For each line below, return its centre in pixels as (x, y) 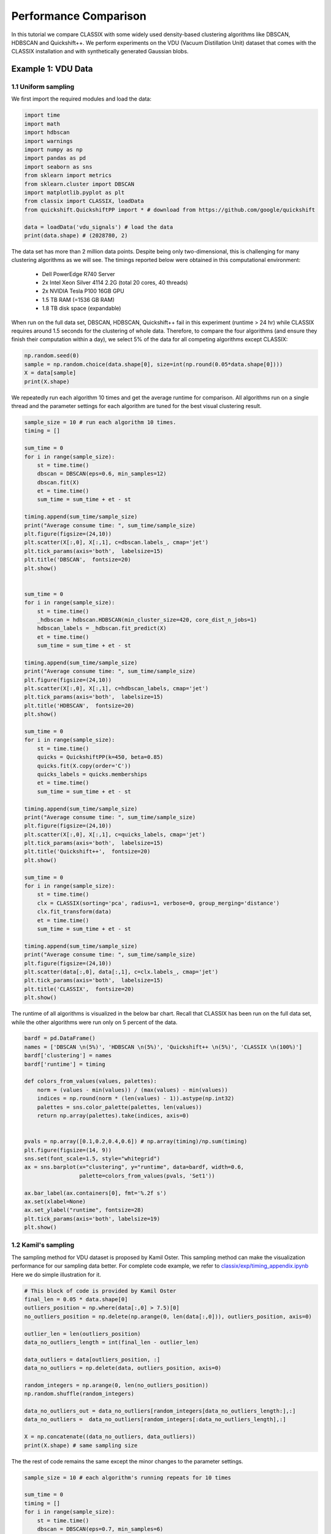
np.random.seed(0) (52, 356)
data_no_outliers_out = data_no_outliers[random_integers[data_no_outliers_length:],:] (160, 1411)
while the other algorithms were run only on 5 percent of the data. (94, 1022)
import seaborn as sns (58, 167)
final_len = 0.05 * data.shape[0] (76, 1299)
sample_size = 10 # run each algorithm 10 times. (100, 422)
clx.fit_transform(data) (74, 912)
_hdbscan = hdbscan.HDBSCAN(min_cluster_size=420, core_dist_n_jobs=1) (147, 619)
